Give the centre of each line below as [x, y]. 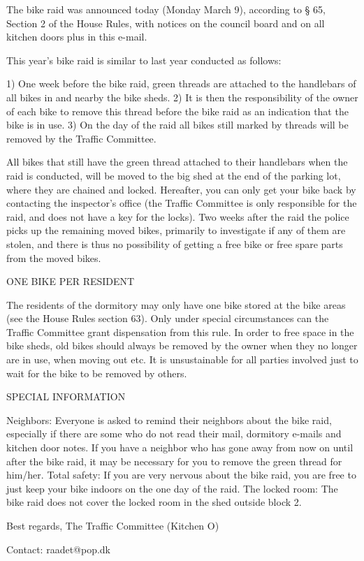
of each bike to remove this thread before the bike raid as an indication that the [177, 111]
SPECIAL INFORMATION [66, 396]
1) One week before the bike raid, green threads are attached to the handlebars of [181, 83]
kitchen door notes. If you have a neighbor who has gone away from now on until [180, 447]
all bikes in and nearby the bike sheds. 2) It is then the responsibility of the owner [182, 97]
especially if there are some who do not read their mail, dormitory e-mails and [174, 433]
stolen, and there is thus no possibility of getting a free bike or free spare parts [175, 243]
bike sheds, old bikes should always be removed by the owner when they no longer [182, 345]
